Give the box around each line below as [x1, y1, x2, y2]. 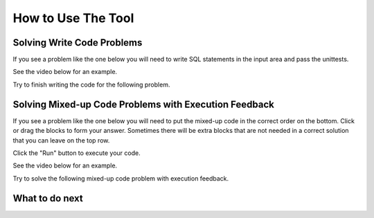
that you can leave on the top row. [12, 136, 110, 145]
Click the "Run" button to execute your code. [12, 149, 141, 157]
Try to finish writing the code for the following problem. [12, 80, 170, 89]
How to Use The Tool [12, 10, 134, 26]
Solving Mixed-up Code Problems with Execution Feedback [12, 98, 275, 110]
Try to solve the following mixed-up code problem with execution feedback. [12, 174, 229, 183]
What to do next [12, 192, 83, 204]
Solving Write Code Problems [12, 37, 143, 48]
